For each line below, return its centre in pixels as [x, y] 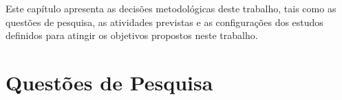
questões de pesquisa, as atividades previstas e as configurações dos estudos [164, 22]
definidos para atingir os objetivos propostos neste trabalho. [132, 35]
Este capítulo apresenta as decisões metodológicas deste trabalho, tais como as [171, 8]
